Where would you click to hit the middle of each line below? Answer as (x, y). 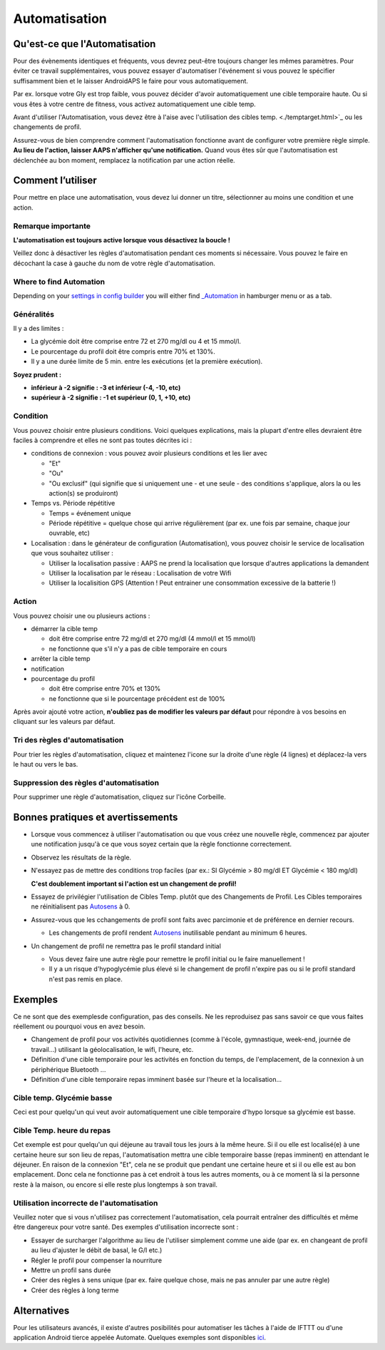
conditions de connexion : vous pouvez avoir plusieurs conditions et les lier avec (149, 454)
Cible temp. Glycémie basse (63, 1098)
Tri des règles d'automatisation (68, 740)
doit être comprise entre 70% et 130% (105, 689)
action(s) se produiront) (84, 493)
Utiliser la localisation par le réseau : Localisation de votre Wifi (140, 573)
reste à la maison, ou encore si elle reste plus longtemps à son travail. (115, 1185)
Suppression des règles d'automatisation (86, 782)
